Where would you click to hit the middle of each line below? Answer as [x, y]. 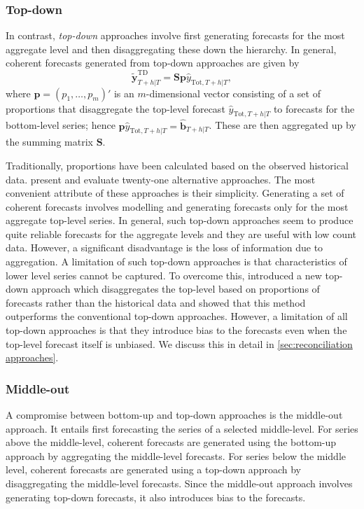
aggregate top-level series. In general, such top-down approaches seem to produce [180, 220]
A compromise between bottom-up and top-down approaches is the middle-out [174, 415]
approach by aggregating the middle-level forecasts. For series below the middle [176, 455]
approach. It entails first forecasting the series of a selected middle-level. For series [182, 428]
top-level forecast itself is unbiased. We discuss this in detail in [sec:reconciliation [179, 343]
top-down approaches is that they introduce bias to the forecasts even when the [176, 330]
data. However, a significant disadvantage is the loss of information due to [164, 247]
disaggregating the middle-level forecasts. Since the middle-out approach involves [179, 483]
